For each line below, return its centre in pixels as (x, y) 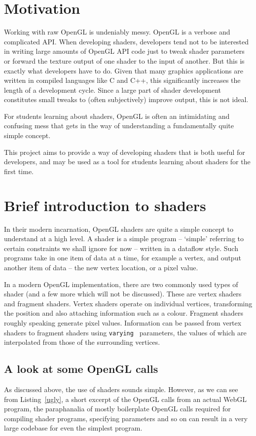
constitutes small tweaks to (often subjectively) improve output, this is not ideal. (126, 99)
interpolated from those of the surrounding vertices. (82, 342)
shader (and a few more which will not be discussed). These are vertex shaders (123, 294)
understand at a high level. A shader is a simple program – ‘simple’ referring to (124, 238)
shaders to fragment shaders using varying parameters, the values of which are (125, 332)
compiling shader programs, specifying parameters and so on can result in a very (126, 418)
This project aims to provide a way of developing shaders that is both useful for (125, 152)
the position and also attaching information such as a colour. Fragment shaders (124, 313)
